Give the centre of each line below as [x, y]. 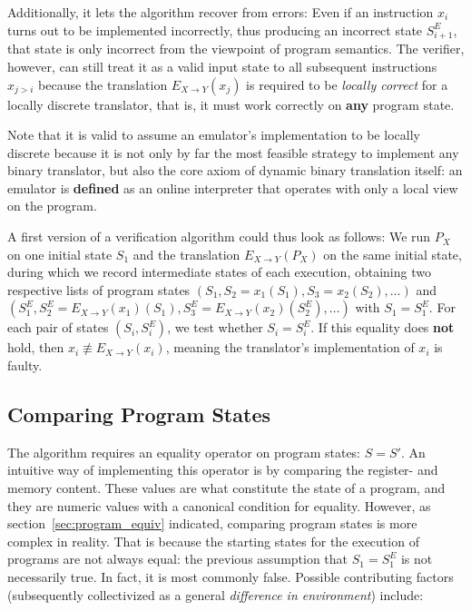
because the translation [103, 84]
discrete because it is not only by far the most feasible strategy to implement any [233, 152]
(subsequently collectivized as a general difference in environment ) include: [216, 594]
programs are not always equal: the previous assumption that [178, 559]
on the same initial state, [392, 254]
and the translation [186, 254]
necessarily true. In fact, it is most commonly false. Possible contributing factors [231, 577]
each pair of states [58, 327]
